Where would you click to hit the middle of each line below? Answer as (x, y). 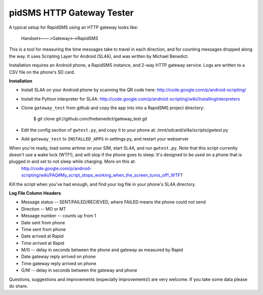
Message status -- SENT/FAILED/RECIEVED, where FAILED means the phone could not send (113, 202)
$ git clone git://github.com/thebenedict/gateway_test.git (90, 119)
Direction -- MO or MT (44, 209)
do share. (19, 286)
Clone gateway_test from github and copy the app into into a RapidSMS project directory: (113, 108)
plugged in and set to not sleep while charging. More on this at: (72, 161)
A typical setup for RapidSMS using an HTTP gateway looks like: (74, 27)
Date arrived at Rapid (42, 236)
